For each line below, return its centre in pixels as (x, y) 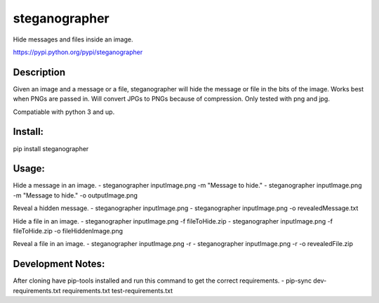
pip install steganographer (51, 148)
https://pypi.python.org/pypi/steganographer (78, 52)
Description (39, 72)
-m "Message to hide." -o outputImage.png (75, 195)
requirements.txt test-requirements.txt (118, 290)
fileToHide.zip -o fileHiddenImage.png (68, 231)
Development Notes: (59, 264)
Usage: (29, 169)
